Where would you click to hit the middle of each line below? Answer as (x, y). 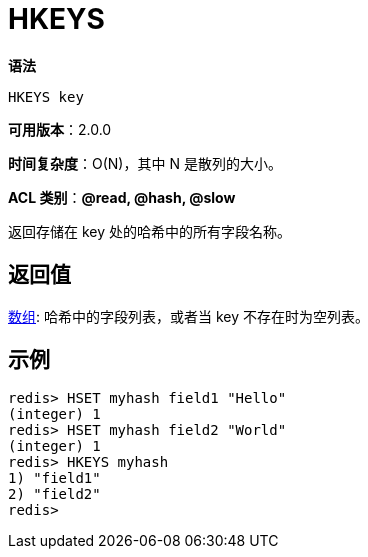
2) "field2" (54, 494)
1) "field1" (54, 478)
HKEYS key (46, 96)
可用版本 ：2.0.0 (60, 129)
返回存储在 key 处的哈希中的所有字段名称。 (149, 231)
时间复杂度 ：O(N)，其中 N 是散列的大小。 (145, 163)
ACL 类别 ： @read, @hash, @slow (122, 197)
